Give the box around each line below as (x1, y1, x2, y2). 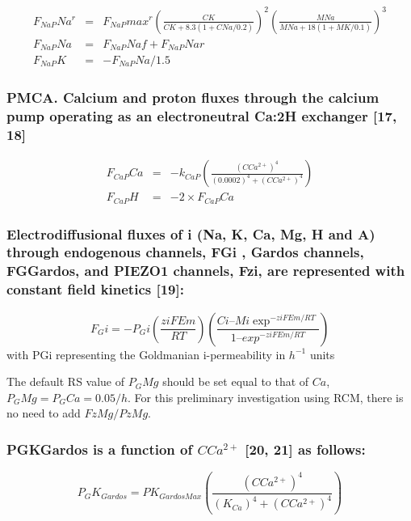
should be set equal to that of (162, 373, 309, 390)
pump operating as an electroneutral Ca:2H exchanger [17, (6, 105, 397, 125)
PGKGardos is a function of (6, 438, 193, 459)
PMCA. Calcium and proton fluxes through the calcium (6, 87, 380, 107)
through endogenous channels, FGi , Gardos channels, (6, 242, 364, 262)
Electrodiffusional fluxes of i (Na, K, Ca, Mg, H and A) (6, 223, 375, 244)
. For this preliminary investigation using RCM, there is (127, 388, 404, 405)
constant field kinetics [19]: (6, 279, 184, 299)
